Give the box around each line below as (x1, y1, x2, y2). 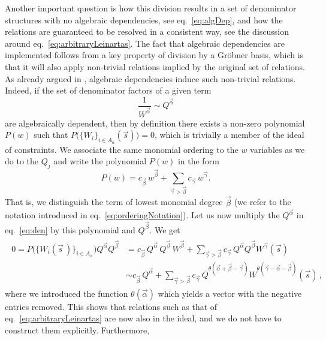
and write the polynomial (53, 155, 147, 167)
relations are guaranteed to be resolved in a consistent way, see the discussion (5, 25, 289, 38)
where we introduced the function (5, 287, 128, 299)
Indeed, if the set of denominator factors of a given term (5, 84, 212, 97)
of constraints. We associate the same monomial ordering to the (5, 143, 239, 155)
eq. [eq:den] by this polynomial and (5, 223, 135, 236)
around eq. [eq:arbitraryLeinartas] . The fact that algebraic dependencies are (5, 37, 285, 49)
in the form (177, 155, 219, 167)
